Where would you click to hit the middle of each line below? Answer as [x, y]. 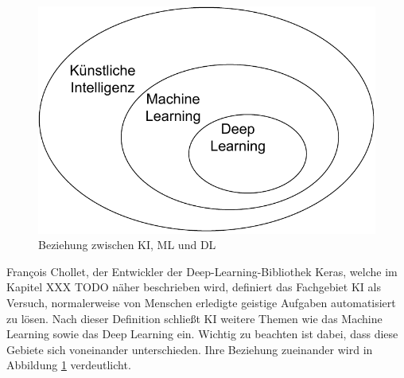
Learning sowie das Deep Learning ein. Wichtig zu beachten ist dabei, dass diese [202, 334]
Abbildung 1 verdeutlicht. [69, 365]
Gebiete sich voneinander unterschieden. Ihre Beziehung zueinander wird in [190, 349]
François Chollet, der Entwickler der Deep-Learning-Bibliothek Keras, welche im [202, 271]
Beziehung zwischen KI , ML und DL [127, 245]
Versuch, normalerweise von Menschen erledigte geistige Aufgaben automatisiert [201, 303]
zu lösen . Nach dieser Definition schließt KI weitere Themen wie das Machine [194, 318]
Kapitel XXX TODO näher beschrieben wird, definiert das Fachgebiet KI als [194, 287]
